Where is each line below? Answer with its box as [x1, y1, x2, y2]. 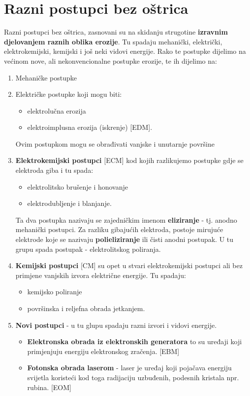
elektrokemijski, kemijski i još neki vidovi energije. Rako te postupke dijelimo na [4, 46, 246, 56]
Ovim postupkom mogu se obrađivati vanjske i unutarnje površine [15, 138, 215, 149]
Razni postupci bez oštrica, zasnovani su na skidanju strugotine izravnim [4, 27, 228, 37]
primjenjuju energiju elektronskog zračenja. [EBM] [27, 346, 180, 356]
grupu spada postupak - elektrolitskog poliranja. [15, 243, 161, 254]
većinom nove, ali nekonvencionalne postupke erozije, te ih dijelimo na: [4, 55, 217, 66]
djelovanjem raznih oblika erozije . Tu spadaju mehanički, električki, [4, 36, 222, 46]
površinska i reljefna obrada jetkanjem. [27, 303, 145, 313]
